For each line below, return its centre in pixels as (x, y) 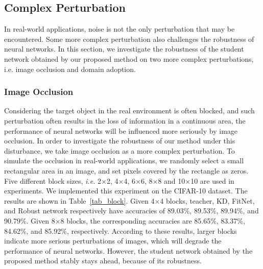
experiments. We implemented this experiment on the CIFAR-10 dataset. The (126, 191)
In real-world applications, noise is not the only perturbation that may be (119, 29)
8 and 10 (172, 180)
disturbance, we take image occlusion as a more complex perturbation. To (119, 150)
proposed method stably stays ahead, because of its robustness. (103, 261)
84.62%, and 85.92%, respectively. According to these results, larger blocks (121, 230)
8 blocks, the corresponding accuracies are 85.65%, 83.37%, (153, 220)
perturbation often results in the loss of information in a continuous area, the (125, 120)
